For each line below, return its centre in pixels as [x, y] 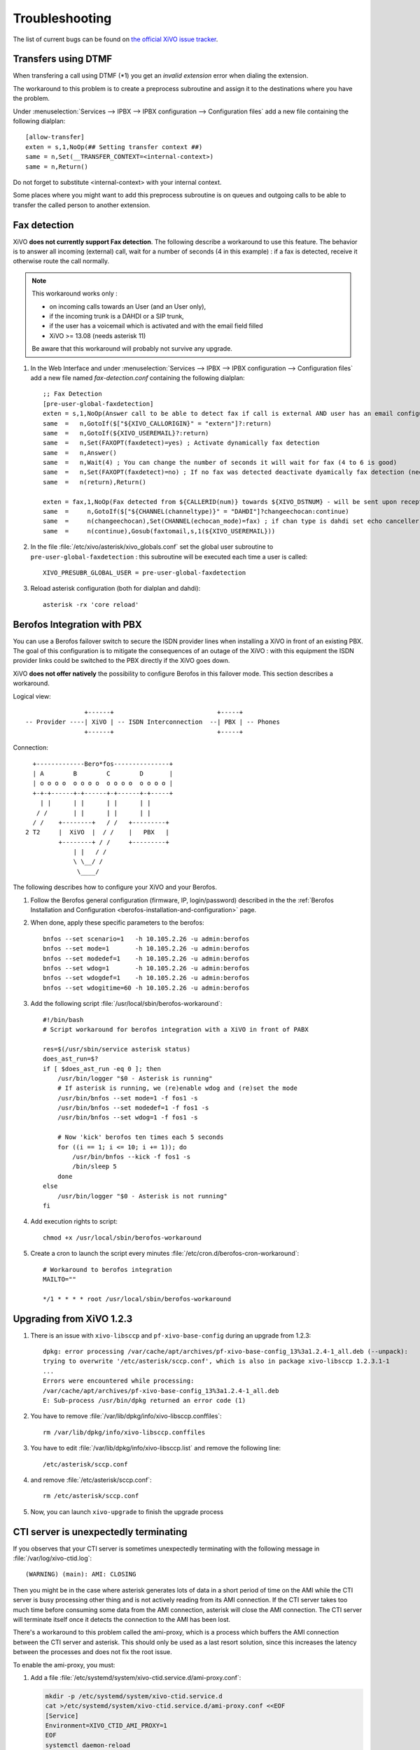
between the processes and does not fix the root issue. [93, 1652]
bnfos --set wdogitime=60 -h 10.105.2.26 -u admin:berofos [146, 988]
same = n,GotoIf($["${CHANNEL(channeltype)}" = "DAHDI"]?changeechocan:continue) [196, 512]
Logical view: [32, 696]
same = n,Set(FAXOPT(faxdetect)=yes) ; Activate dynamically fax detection [181, 443]
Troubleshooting [62, 18]
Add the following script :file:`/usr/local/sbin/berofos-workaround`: [126, 1004]
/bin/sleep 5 [94, 1167]
